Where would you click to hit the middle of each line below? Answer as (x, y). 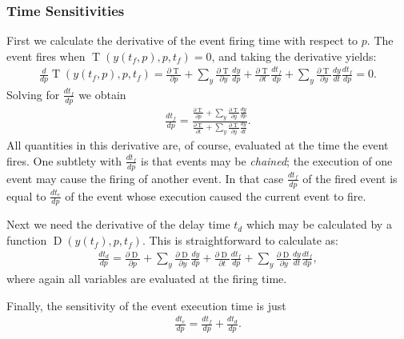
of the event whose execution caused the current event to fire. (216, 195)
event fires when (46, 56)
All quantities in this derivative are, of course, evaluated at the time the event (198, 145)
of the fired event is (350, 178)
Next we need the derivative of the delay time (118, 224)
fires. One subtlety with (64, 160)
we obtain (102, 94)
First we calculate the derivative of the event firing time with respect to (182, 40)
